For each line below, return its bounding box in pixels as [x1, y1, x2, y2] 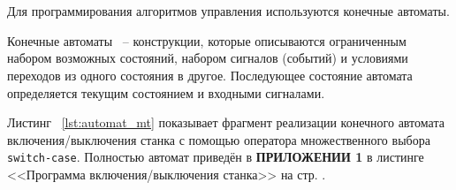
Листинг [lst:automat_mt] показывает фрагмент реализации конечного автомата [7, 113, 445, 132]
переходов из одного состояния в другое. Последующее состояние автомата [7, 65, 413, 84]
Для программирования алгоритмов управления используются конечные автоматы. [7, 2, 450, 20]
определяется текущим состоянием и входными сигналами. [7, 83, 325, 102]
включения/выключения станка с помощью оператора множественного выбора [7, 130, 430, 148]
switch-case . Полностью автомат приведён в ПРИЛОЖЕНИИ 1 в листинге [7, 148, 424, 166]
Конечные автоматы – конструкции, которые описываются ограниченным [7, 31, 407, 49]
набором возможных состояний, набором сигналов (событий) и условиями [7, 49, 408, 67]
